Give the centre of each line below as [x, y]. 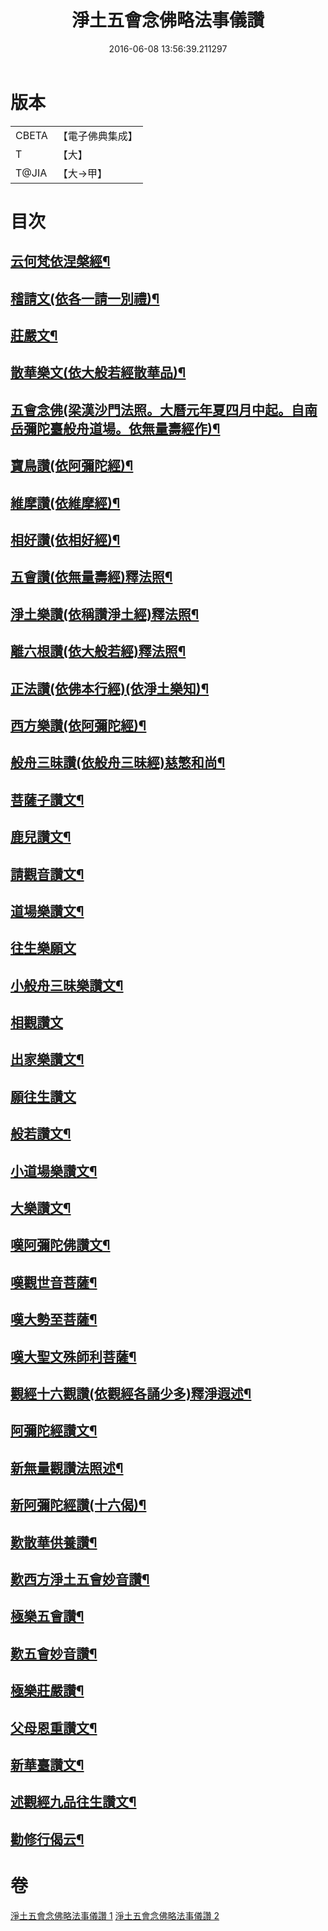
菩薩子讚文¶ [47, 799]
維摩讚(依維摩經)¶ [65, 502]
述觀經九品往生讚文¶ [73, 1802]
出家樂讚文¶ [47, 1059]
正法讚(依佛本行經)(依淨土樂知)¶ [110, 688]
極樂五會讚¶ [47, 1616]
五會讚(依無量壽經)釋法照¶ [91, 577]
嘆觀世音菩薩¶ [54, 1282]
